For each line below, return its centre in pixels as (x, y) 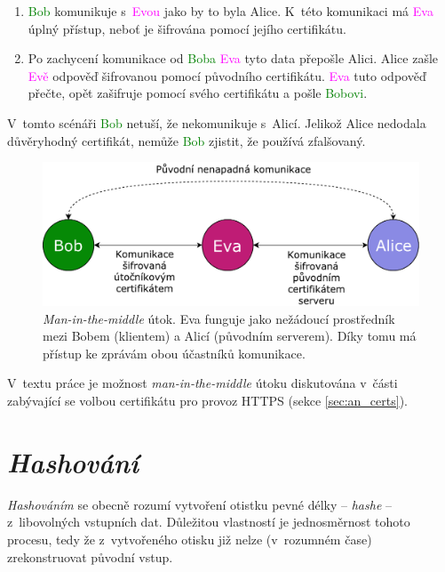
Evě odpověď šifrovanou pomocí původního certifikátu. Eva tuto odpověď (227, 75)
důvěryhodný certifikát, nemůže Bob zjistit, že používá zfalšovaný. (187, 140)
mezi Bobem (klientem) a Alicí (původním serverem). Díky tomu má (230, 336)
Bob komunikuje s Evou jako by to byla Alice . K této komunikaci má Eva (230, 11)
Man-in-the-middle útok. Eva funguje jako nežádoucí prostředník (219, 318)
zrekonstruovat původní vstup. (90, 556)
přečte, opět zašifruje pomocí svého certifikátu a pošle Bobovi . (198, 93)
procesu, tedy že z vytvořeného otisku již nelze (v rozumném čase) (190, 539)
